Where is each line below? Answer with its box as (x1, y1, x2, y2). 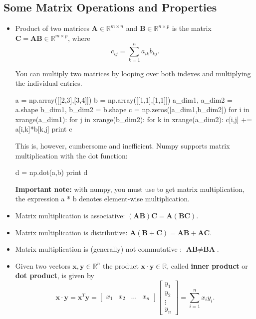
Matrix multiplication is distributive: (15, 227, 128, 237)
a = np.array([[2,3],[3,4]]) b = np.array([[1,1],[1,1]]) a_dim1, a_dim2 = (15, 94, 233, 105)
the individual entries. (15, 78, 82, 88)
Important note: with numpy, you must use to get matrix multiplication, (15, 183, 245, 194)
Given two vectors (15, 260, 70, 271)
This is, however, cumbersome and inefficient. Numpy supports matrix (15, 141, 230, 151)
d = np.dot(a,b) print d (15, 167, 88, 177)
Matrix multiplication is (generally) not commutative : (15, 244, 182, 254)
